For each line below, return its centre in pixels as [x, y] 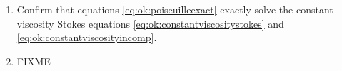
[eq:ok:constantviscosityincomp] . [87, 37]
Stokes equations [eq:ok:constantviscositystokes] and [171, 23]
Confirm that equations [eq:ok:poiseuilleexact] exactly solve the [155, 9]
